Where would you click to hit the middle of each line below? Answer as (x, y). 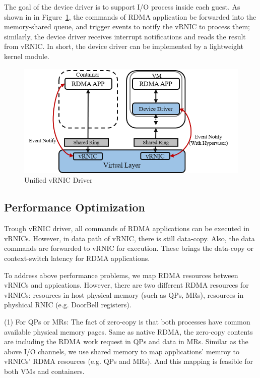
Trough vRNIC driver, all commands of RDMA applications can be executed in (127, 228)
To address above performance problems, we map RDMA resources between (121, 275)
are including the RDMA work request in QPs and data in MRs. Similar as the (126, 341)
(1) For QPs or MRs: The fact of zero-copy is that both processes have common (127, 322)
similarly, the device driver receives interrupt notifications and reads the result (125, 36)
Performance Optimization (75, 207)
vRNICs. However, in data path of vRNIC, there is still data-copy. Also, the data (129, 238)
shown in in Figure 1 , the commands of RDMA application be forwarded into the (130, 16)
